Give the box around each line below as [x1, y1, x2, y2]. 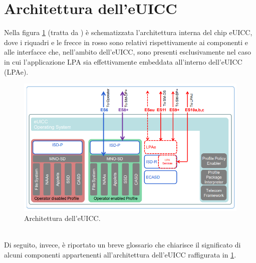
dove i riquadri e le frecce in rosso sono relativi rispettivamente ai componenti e [4, 37, 248, 47]
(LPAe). [4, 66, 29, 77]
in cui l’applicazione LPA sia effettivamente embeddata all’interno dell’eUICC [4, 56, 242, 67]
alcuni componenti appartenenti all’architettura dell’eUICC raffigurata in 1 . [4, 249, 236, 259]
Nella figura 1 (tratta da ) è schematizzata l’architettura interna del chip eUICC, [4, 27, 252, 38]
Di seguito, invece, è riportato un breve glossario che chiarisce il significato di [4, 239, 241, 250]
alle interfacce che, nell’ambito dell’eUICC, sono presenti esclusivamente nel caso [4, 47, 251, 57]
